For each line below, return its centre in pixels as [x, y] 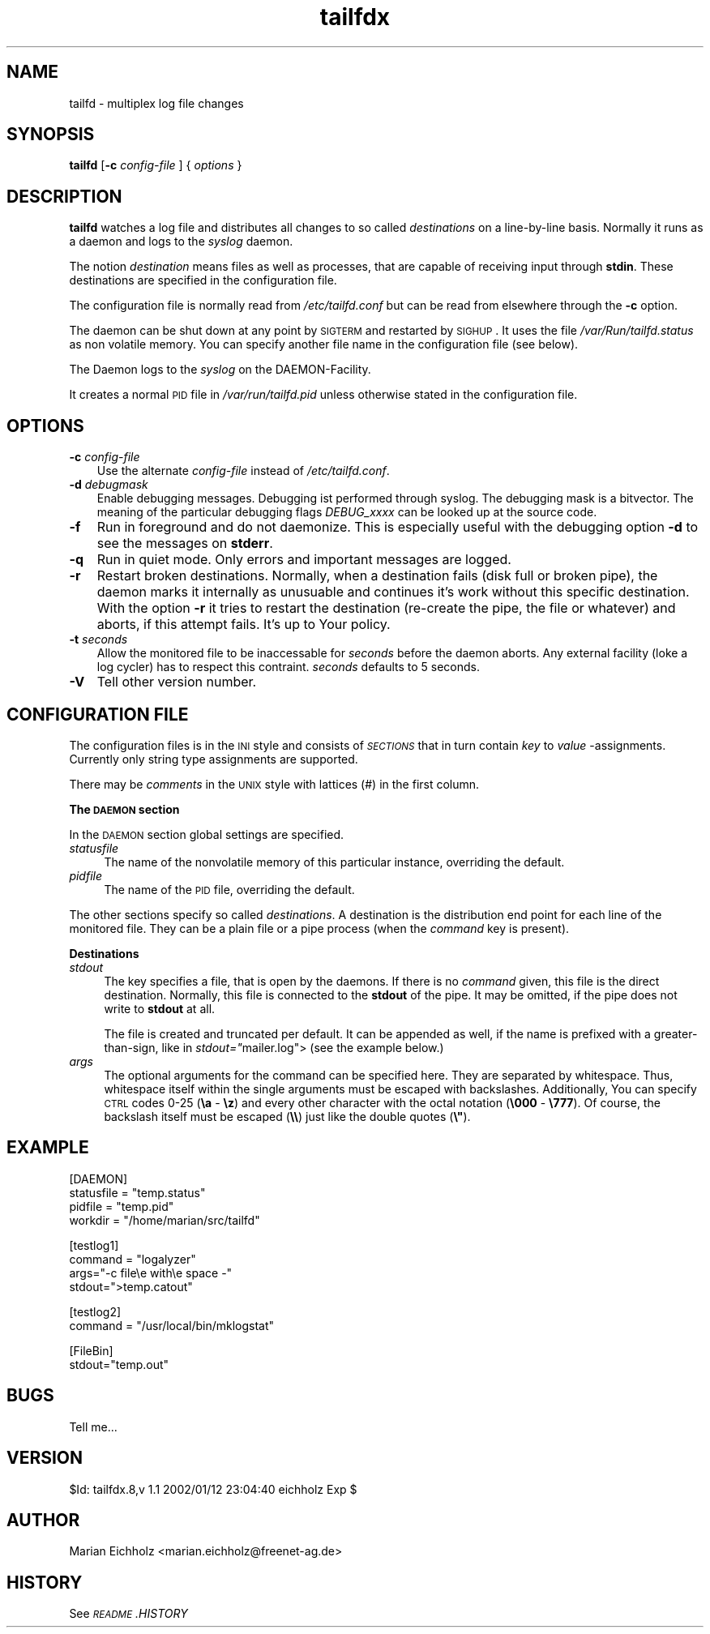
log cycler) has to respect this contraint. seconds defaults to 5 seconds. [289, 667]
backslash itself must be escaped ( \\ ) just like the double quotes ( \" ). [287, 1116]
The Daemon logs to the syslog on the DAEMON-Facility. [220, 370]
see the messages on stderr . [185, 543]
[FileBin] [91, 1350]
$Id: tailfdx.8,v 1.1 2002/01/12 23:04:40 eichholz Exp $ [213, 1489]
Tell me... [93, 1427]
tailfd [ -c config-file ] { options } [156, 165]
